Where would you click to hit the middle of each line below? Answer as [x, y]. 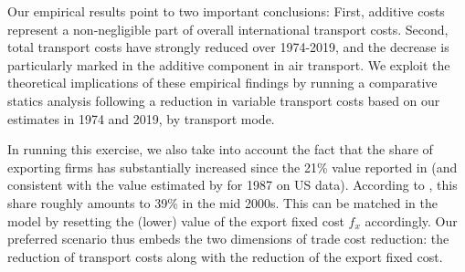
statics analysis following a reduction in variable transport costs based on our [224, 100]
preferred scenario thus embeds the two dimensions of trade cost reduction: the [228, 239]
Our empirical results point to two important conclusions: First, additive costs [226, 11]
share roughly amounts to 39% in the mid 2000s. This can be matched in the [222, 202]
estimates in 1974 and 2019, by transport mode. [141, 118]
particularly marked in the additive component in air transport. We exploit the [229, 64]
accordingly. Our [411, 220]
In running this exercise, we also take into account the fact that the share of [220, 149]
